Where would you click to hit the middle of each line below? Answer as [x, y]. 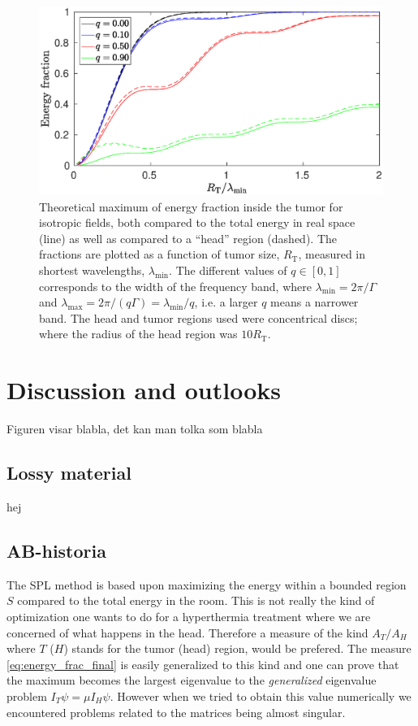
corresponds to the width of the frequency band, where [175, 286]
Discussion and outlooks [144, 390]
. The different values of [228, 270]
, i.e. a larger [226, 302]
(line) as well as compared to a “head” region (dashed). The [188, 238]
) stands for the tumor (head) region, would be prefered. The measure [237, 648]
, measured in [332, 254]
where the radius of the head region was [138, 334]
